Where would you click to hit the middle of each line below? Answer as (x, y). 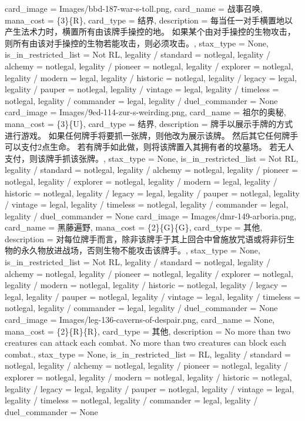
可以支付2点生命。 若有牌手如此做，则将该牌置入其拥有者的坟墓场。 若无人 (150, 147)
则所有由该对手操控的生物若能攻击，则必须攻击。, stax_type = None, (137, 43)
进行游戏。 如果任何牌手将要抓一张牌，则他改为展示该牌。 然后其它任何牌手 (152, 135)
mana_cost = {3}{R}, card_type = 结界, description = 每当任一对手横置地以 (149, 20)
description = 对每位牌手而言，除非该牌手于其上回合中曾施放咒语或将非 (142, 238)
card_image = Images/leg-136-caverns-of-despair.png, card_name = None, (140, 320)
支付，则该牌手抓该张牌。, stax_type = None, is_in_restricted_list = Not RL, (152, 158)
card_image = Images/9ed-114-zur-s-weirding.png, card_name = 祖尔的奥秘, (145, 112)
